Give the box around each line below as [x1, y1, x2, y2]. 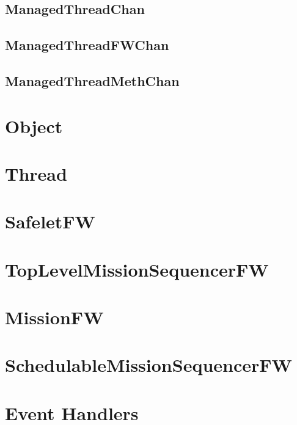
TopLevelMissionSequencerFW [5, 256, 269, 282]
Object [5, 113, 63, 138]
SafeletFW [5, 209, 95, 234]
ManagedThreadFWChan [5, 35, 169, 54]
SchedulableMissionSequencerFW [5, 352, 292, 377]
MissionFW [5, 305, 104, 330]
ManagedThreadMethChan [5, 71, 180, 90]
